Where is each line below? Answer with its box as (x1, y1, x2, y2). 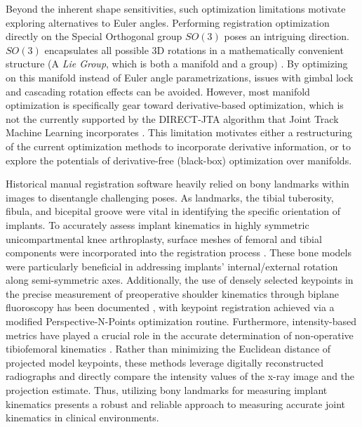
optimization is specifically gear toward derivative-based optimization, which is (6, 98, 344, 112)
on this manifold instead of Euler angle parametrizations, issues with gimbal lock (6, 70, 354, 84)
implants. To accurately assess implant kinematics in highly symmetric (6, 217, 309, 232)
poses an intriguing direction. (224, 29, 349, 44)
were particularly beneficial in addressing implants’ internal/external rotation (6, 258, 338, 273)
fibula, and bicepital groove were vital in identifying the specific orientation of (6, 204, 341, 218)
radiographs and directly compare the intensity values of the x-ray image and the (6, 369, 355, 383)
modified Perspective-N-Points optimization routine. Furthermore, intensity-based (6, 314, 357, 329)
